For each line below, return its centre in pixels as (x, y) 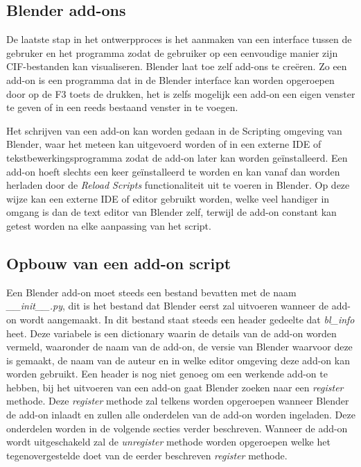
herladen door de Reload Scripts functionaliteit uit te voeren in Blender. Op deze (178, 185)
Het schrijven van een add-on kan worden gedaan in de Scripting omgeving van (174, 130)
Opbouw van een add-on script (119, 263)
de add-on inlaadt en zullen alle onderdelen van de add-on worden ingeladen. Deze (181, 415)
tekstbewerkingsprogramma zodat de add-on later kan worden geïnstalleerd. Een (177, 157)
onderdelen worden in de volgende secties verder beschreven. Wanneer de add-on (177, 428)
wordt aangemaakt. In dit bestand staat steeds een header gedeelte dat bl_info (187, 319)
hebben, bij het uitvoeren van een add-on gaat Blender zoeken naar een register (175, 387)
